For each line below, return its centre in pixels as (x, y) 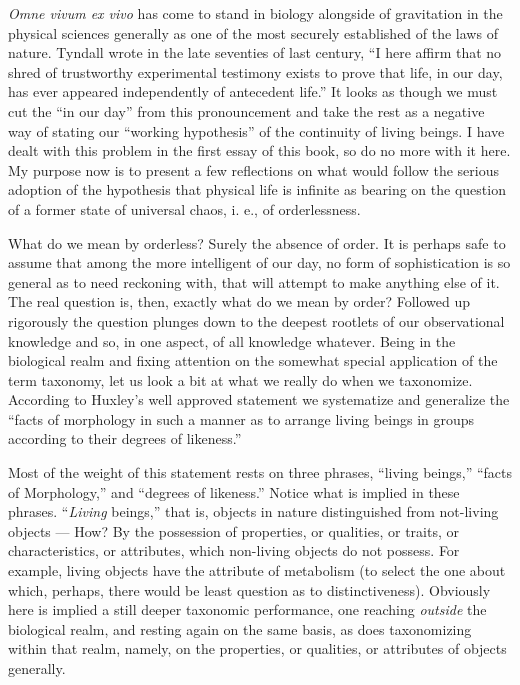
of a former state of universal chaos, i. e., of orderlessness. (184, 208)
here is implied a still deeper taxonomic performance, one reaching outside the (247, 609)
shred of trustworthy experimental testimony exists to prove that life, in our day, (255, 71)
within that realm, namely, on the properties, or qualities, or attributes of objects (257, 648)
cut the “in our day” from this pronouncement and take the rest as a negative (246, 110)
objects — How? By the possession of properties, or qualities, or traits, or (233, 530)
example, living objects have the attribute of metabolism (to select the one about (257, 570)
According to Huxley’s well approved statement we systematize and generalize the (259, 399)
